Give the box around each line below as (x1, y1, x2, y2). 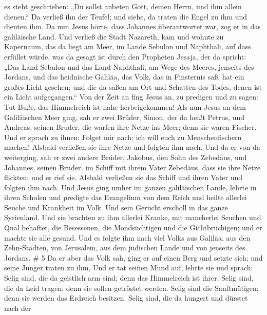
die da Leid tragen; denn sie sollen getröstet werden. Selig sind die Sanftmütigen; (4, 282, 259, 293)
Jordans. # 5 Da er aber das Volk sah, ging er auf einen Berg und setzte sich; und (4, 252, 263, 263)
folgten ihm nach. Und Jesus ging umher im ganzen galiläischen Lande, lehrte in (4, 182, 257, 192)
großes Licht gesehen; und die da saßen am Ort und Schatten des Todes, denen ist (4, 81, 262, 92)
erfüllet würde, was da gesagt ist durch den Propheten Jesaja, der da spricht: (4, 51, 246, 62)
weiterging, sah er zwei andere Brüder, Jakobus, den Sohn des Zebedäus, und (4, 151, 247, 162)
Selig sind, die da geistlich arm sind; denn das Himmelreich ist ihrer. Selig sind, (4, 272, 254, 283)
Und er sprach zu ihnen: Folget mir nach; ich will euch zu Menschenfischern (4, 131, 242, 142)
